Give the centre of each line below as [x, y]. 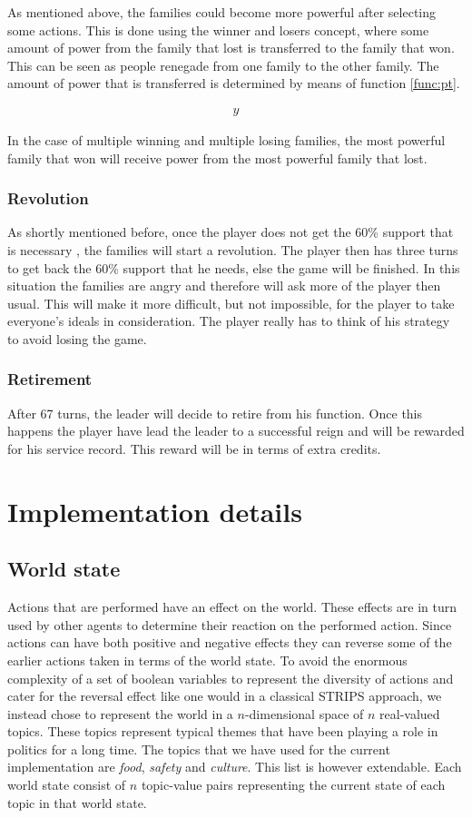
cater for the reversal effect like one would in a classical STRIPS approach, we [225, 696]
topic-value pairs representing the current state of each [293, 785]
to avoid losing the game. [77, 338]
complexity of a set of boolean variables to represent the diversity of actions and [231, 678]
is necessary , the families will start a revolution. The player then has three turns [233, 250]
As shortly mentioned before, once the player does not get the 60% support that [231, 232]
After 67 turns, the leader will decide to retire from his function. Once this [215, 413]
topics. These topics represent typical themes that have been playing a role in [223, 731]
